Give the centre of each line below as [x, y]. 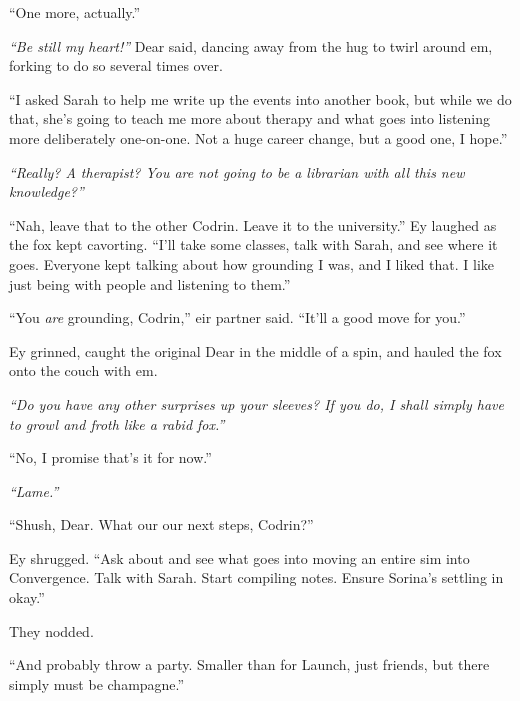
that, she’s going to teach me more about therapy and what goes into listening [250, 118]
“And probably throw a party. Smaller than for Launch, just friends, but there [249, 664]
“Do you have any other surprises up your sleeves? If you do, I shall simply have [256, 403]
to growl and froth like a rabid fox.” [117, 423]
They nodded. [51, 630]
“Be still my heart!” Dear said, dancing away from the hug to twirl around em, [251, 45]
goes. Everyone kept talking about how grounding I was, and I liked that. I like [252, 263]
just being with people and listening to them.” [150, 283]
